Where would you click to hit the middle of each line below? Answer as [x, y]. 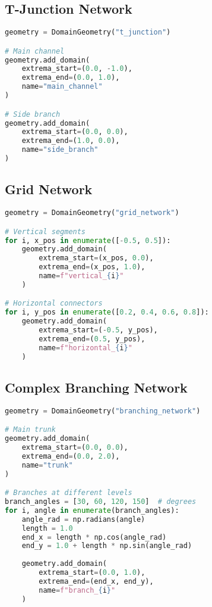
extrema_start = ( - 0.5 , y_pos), [98, 330]
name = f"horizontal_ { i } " [86, 348]
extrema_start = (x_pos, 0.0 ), [96, 258]
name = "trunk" [47, 465]
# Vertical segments [45, 231]
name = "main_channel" [62, 87]
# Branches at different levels [69, 493]
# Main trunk [30, 430]
